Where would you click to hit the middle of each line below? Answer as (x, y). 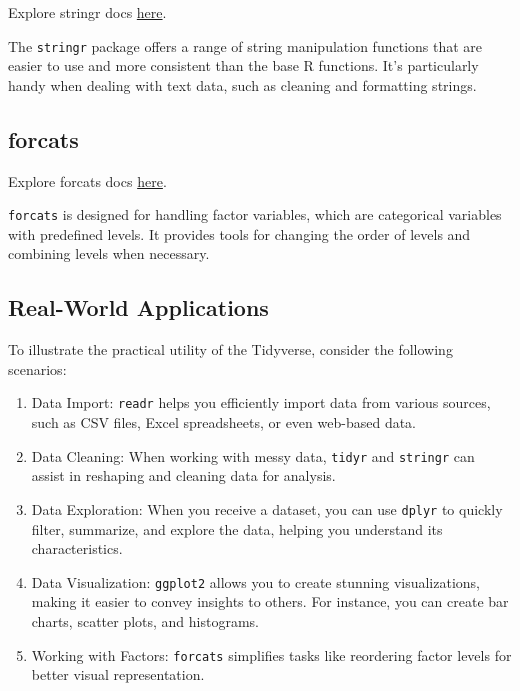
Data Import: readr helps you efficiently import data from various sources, (261, 402)
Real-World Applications (138, 307)
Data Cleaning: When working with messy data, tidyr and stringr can (253, 455)
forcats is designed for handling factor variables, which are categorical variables (255, 214)
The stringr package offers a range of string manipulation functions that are (245, 45)
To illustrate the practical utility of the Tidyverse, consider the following (230, 349)
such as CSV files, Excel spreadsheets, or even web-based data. (223, 422)
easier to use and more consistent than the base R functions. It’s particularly (243, 65)
